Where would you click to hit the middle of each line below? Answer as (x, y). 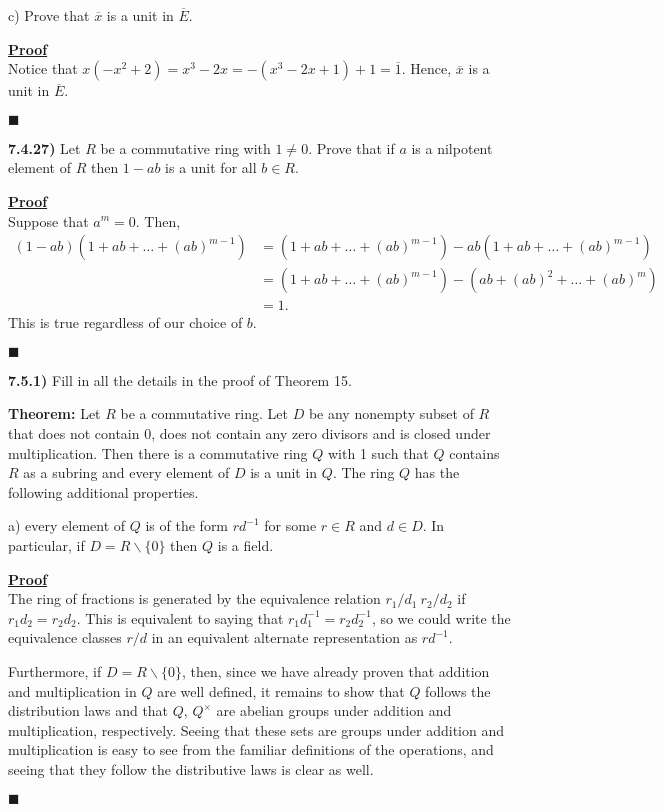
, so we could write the (441, 617)
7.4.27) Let (44, 147)
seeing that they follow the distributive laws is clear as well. (191, 768)
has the (437, 472)
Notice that (43, 68)
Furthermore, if (55, 670)
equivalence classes (65, 637)
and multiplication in (72, 690)
